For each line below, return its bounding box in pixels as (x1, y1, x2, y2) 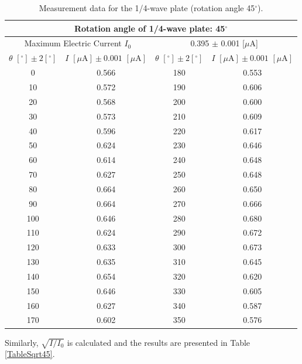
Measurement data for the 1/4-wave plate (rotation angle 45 (39, 2, 255, 13)
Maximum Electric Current (24, 37, 122, 49)
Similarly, (5, 336, 39, 348)
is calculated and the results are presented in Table (67, 336, 250, 348)
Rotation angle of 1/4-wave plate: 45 (74, 22, 225, 34)
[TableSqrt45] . (5, 348, 55, 360)
